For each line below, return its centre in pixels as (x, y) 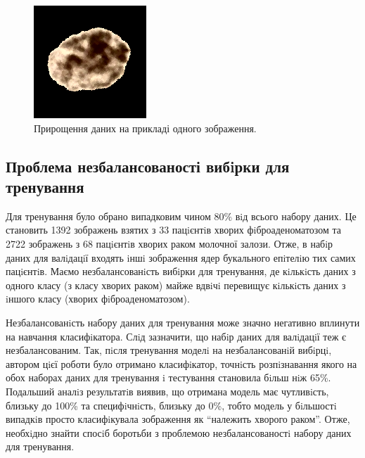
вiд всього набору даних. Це (296, 216)
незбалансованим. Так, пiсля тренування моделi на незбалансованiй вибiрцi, (169, 350)
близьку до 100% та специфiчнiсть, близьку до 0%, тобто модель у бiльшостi (171, 405)
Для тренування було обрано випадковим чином (108, 216)
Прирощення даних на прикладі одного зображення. (145, 128)
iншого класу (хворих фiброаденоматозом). (98, 299)
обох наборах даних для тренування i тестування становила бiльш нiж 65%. (168, 377)
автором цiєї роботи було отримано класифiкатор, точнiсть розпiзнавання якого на (181, 363)
